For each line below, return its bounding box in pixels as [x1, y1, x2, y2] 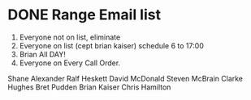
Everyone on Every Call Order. [19, 58, 121, 68]
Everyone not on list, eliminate [19, 32, 121, 42]
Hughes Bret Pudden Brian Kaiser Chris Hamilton [7, 82, 171, 92]
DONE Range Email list [7, 6, 162, 24]
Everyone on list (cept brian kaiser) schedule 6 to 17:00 [19, 40, 204, 50]
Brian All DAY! [19, 49, 66, 59]
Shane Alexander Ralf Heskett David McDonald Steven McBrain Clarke [7, 73, 244, 83]
